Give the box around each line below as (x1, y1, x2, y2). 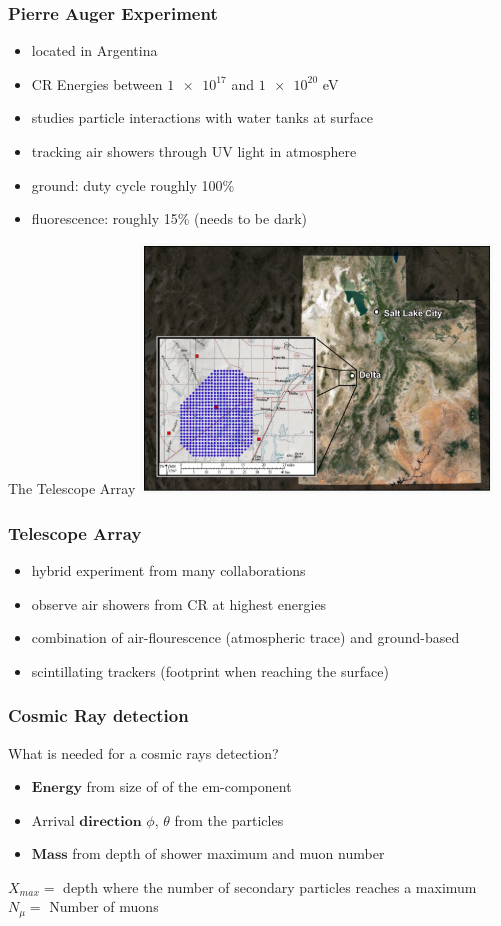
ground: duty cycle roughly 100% (31, 174, 235, 195)
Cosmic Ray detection (8, 703, 189, 728)
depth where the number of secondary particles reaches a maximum (63, 876, 477, 897)
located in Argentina (31, 40, 158, 61)
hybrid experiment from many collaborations (31, 559, 306, 580)
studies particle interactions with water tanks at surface (31, 107, 373, 128)
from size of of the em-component (86, 776, 292, 797)
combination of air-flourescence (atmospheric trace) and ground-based (31, 627, 460, 648)
